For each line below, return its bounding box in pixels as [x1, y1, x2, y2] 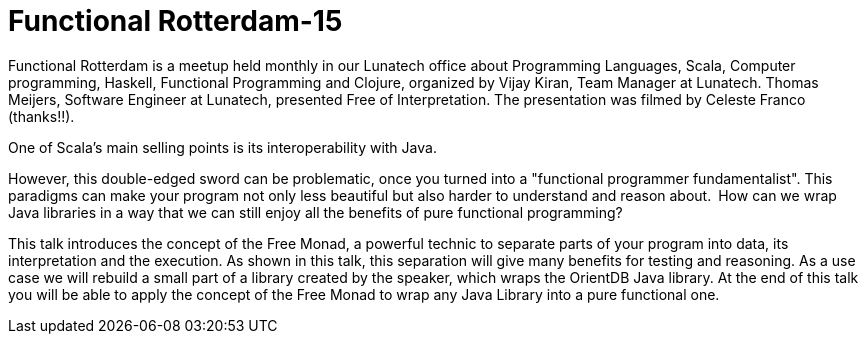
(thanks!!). [8, 107, 75, 125]
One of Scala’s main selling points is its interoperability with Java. [8, 138, 437, 156]
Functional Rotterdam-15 [8, 4, 343, 38]
